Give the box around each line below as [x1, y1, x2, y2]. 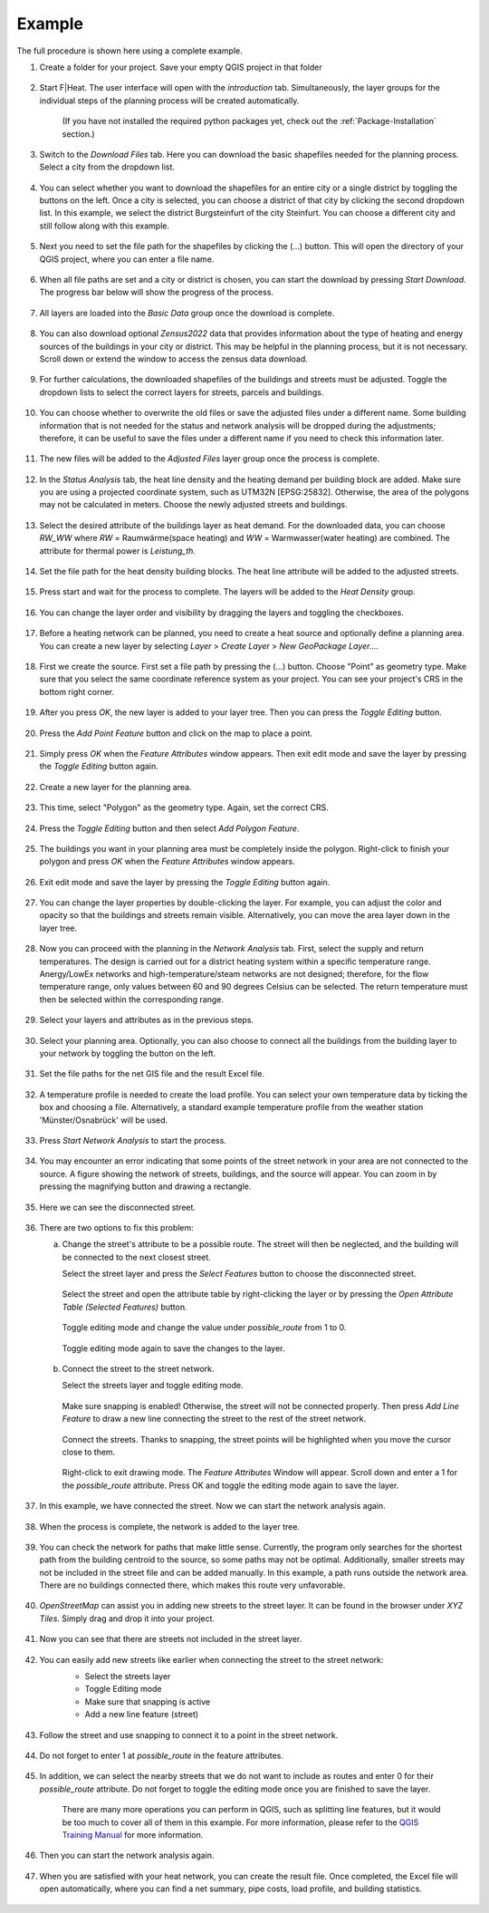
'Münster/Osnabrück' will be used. [39, 1115, 168, 1126]
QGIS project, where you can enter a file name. [39, 254, 215, 265]
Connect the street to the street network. [62, 1364, 215, 1375]
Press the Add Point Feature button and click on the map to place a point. [39, 728, 312, 739]
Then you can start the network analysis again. [39, 1850, 215, 1861]
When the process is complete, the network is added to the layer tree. [39, 1521, 301, 1531]
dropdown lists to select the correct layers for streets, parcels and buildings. [39, 386, 324, 398]
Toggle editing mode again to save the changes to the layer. [62, 1342, 285, 1354]
